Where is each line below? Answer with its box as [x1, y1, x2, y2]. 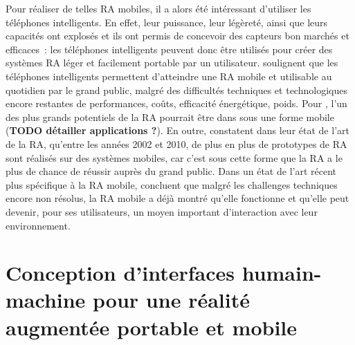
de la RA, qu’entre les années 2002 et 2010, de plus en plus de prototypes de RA [6, 136, 347, 151]
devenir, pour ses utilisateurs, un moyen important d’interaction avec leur [6, 204, 318, 218]
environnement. [6, 218, 71, 232]
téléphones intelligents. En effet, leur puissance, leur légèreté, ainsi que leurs [6, 15, 328, 29]
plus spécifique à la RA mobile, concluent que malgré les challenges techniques [6, 177, 338, 192]
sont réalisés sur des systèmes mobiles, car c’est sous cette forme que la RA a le [6, 150, 343, 165]
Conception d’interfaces [6, 259, 235, 287]
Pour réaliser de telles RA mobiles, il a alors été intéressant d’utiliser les [6, 1, 311, 15]
